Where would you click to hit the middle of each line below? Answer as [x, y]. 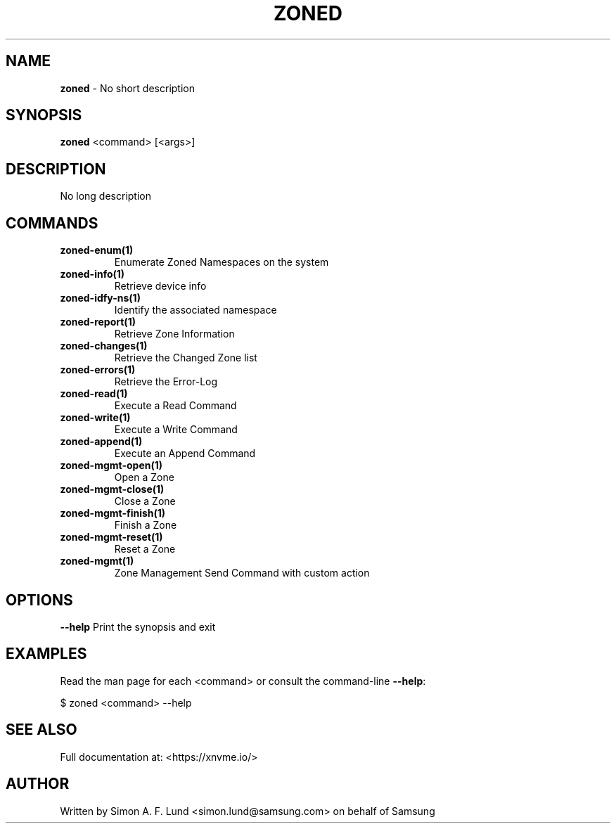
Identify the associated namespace [195, 310]
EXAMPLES [46, 654]
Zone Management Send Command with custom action [242, 573]
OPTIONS [39, 600]
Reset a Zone [145, 549]
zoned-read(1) [94, 394]
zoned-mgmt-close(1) [112, 489]
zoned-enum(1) [97, 250]
